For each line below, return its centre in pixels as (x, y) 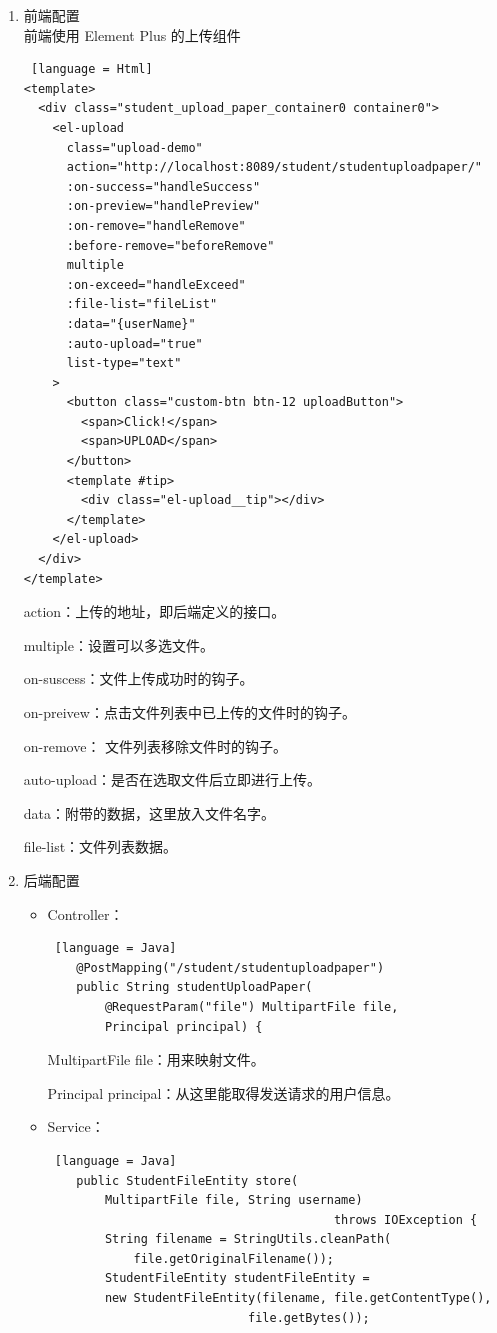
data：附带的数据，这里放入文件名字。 (149, 812)
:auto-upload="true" (134, 343)
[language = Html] (91, 69)
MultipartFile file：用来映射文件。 (156, 1059)
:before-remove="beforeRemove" (170, 245)
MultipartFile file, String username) (233, 1200)
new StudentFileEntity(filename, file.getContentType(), (298, 1298)
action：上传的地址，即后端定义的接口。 (154, 611)
